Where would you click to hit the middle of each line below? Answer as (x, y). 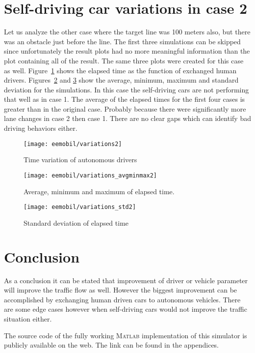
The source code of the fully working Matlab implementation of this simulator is (126, 335)
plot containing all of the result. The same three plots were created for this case (124, 60)
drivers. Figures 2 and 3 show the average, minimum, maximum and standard (121, 80)
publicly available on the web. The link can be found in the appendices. (112, 345)
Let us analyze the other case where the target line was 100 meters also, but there (127, 32)
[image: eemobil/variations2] (73, 144)
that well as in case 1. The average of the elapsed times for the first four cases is (125, 99)
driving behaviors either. (41, 128)
